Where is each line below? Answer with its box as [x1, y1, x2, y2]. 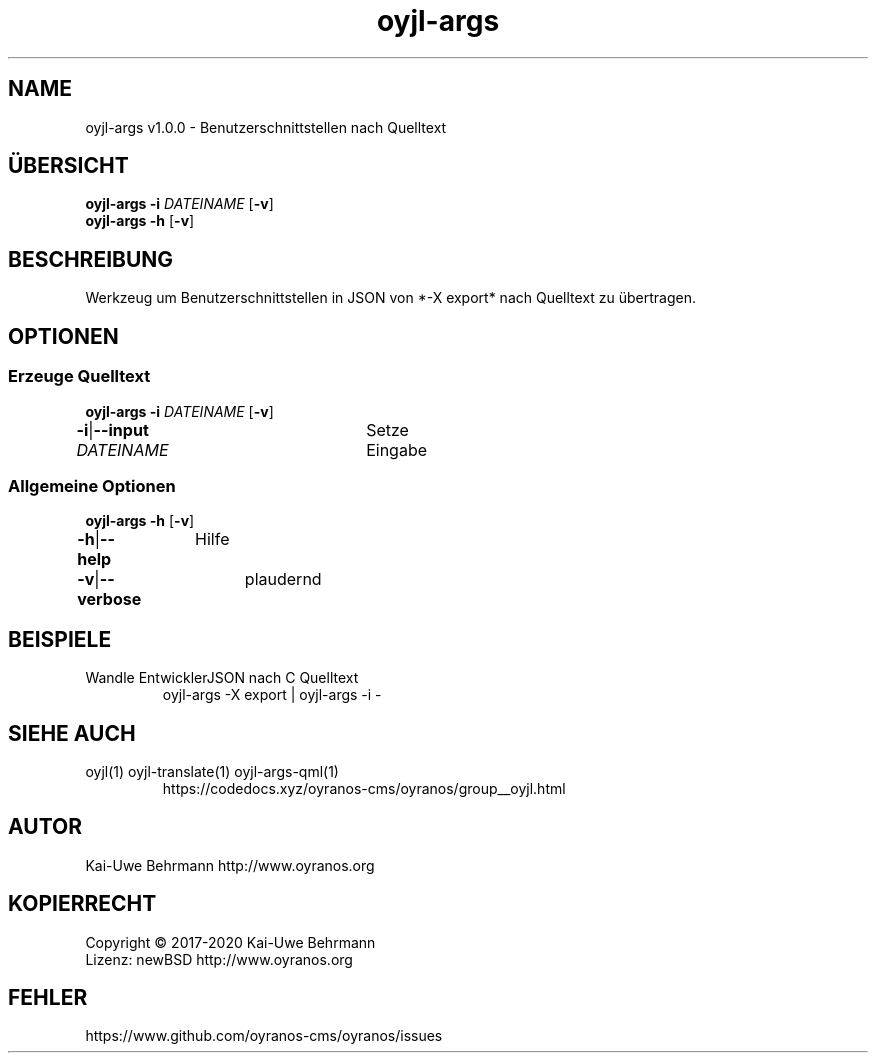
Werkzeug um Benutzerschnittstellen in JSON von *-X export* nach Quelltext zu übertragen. [85, 289, 697, 307]
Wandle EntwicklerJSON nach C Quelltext [85, 669, 359, 687]
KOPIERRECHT [8, 891, 157, 917]
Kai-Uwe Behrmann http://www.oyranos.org [85, 856, 375, 874]
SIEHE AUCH [8, 720, 136, 746]
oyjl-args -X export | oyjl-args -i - [162, 686, 382, 704]
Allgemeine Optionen [8, 475, 176, 496]
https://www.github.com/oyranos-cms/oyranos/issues [85, 1027, 443, 1045]
